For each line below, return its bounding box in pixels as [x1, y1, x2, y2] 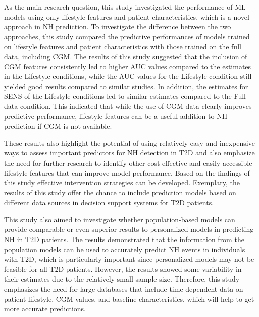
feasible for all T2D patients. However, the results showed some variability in [4, 263, 242, 274]
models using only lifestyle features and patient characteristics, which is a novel [4, 11, 249, 22]
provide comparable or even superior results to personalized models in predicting [4, 224, 254, 234]
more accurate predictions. [4, 303, 86, 314]
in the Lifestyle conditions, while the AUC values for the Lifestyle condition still [4, 71, 252, 82]
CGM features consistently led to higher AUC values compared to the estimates [4, 61, 251, 71]
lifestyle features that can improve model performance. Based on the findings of [4, 167, 250, 178]
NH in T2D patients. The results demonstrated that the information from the [4, 234, 244, 245]
